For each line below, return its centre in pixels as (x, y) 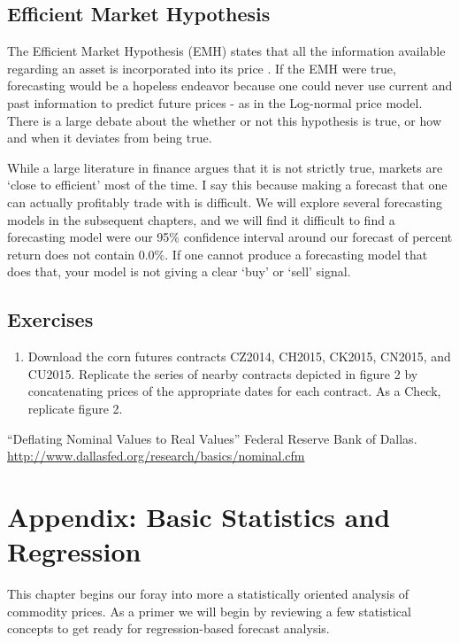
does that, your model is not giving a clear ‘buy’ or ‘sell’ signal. (179, 271)
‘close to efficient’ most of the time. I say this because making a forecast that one (227, 185)
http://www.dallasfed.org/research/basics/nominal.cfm (156, 456)
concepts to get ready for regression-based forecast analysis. (168, 628)
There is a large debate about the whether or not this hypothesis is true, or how (224, 120)
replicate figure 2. (75, 408)
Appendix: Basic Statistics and (199, 516)
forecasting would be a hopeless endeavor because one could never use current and (230, 85)
